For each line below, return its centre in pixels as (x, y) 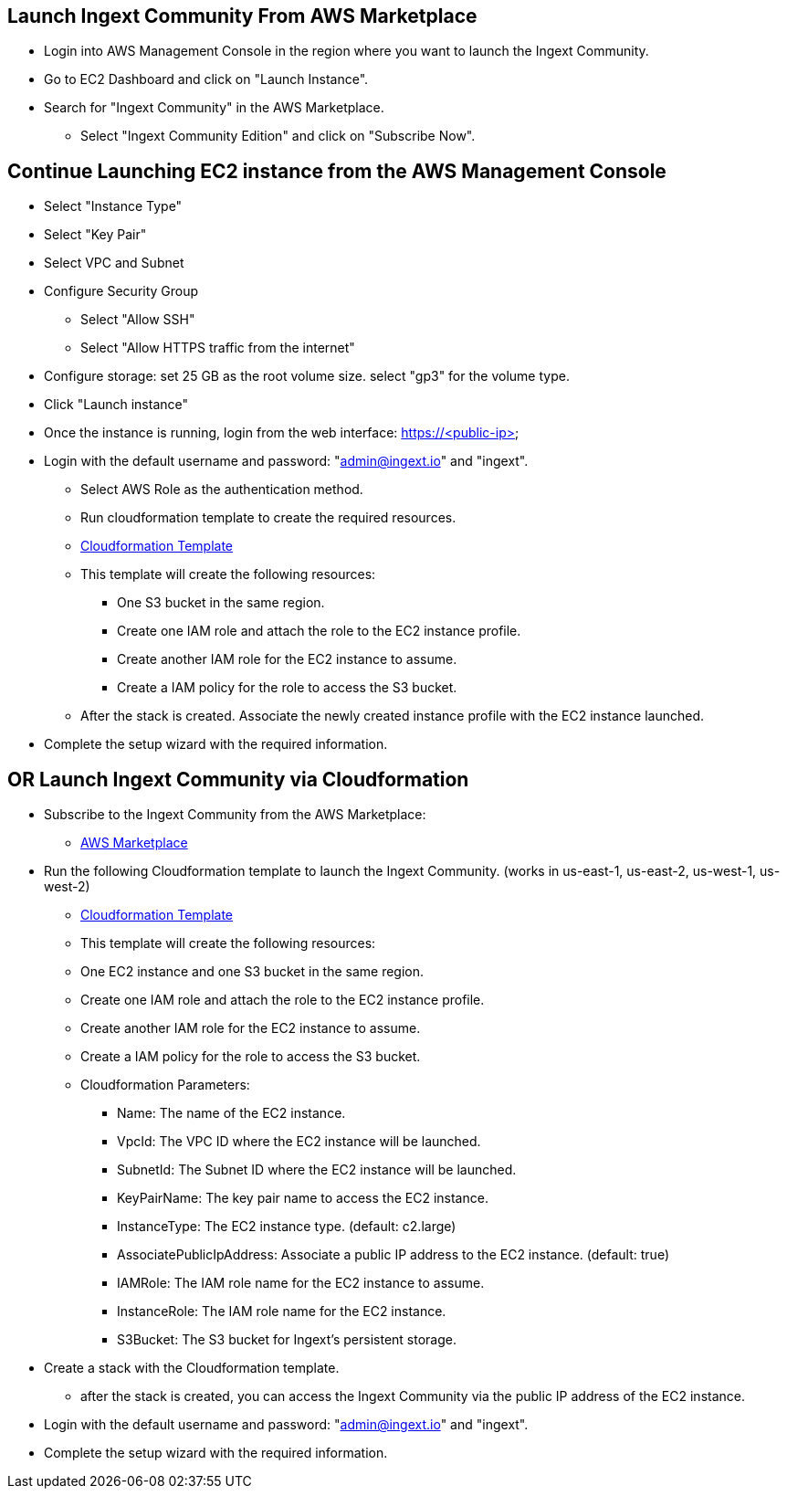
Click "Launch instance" (116, 405)
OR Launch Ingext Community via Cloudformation (238, 779)
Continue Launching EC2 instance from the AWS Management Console (337, 171)
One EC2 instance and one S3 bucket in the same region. (252, 972)
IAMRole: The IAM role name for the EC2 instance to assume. (301, 1283)
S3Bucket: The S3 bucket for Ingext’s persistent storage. (287, 1340)
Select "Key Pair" (95, 235)
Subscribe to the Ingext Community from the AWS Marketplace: (235, 815)
